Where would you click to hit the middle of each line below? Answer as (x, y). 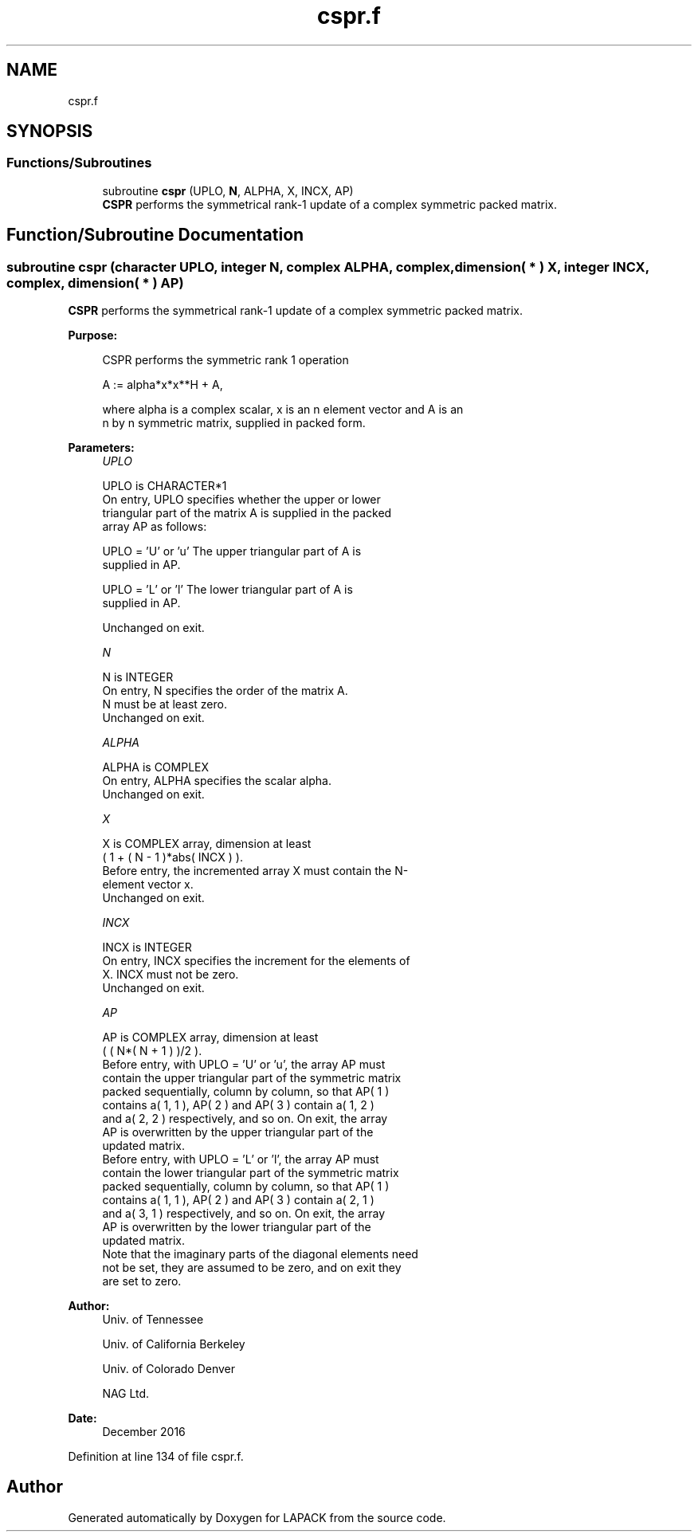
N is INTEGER (138, 677)
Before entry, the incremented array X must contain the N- (255, 871)
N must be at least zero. (165, 704)
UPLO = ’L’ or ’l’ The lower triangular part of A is (227, 590)
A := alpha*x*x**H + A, (163, 385)
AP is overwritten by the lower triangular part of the (237, 1227)
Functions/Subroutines (79, 163)
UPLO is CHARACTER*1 (165, 486)
